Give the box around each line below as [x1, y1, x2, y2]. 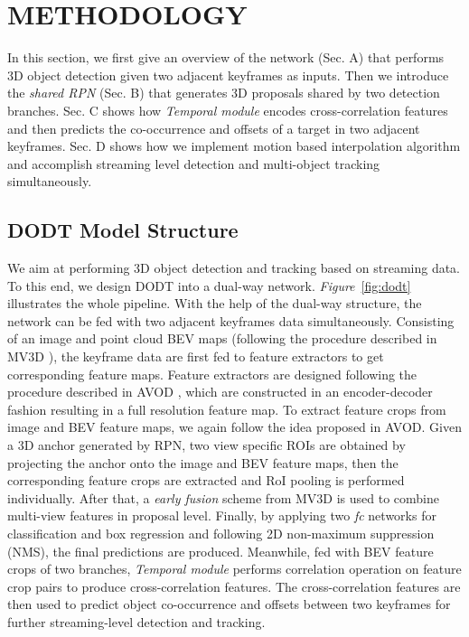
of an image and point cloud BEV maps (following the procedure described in [7, 329, 437, 348]
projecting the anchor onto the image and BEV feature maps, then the [7, 453, 399, 472]
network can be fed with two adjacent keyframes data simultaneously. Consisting [7, 311, 455, 330]
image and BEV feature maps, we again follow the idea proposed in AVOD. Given [7, 417, 462, 436]
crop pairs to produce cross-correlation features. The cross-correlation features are [7, 576, 461, 595]
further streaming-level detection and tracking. [7, 612, 266, 631]
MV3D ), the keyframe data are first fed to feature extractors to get [7, 347, 384, 366]
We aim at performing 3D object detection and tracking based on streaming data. [7, 258, 461, 277]
